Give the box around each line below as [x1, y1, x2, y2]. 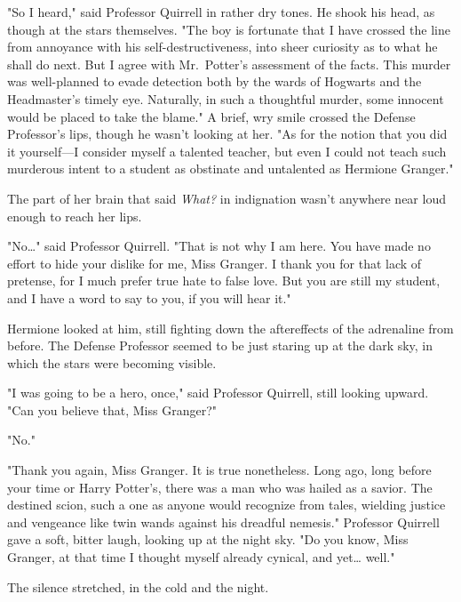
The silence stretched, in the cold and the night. [7, 577, 269, 596]
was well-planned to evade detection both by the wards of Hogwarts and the [7, 72, 422, 91]
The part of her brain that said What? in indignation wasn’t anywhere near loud [7, 189, 446, 207]
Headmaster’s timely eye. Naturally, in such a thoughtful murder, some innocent [7, 89, 444, 108]
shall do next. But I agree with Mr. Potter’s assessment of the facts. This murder [7, 54, 451, 73]
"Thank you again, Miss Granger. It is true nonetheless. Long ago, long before [7, 461, 432, 479]
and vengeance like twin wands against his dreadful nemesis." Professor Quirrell [7, 512, 440, 531]
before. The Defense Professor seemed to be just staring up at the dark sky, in [7, 336, 433, 355]
